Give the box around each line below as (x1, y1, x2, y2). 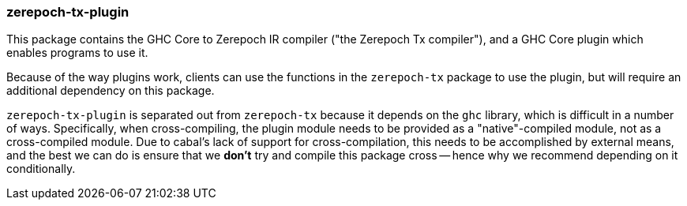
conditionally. (6, 162, 76, 176)
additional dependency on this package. (6, 84, 215, 98)
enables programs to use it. (6, 46, 148, 60)
